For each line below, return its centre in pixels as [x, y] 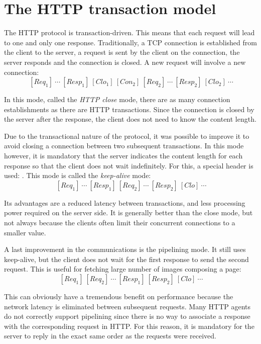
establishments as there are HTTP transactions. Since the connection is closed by [129, 109]
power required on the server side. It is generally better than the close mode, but [128, 212]
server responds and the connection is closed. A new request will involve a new [125, 62]
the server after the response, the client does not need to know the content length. [130, 119]
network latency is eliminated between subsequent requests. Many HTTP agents [127, 306]
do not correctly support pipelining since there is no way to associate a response [127, 316]
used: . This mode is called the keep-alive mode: [78, 175]
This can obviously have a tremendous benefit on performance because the [119, 296]
